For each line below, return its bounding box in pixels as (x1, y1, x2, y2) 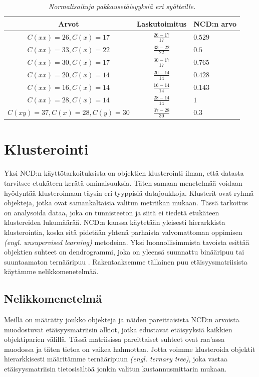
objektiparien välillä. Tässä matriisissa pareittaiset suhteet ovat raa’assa (4, 334, 225, 344)
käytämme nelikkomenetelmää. (4, 266, 99, 277)
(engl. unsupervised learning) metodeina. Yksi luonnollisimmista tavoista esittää (4, 236, 249, 247)
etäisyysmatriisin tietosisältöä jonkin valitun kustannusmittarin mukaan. (4, 363, 227, 374)
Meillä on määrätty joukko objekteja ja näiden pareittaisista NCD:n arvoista (4, 314, 239, 325)
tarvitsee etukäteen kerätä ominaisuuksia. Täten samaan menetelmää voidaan (4, 177, 242, 188)
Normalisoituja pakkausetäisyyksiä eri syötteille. (48, 1, 196, 11)
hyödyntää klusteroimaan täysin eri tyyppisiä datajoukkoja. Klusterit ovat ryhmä (4, 187, 254, 198)
